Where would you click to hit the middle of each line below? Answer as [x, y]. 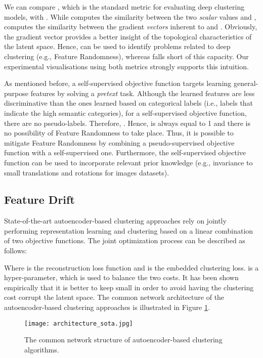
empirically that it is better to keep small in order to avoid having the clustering [129, 287]
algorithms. [42, 349]
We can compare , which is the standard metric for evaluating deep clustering [124, 7]
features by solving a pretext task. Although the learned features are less [143, 93]
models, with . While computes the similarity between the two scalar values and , [130, 16]
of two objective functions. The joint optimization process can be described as [125, 240]
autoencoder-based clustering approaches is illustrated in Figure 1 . [107, 307]
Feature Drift [39, 199]
